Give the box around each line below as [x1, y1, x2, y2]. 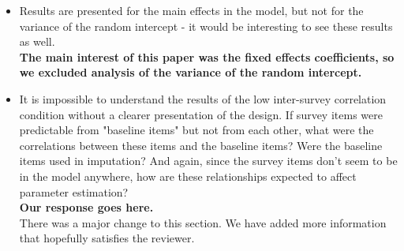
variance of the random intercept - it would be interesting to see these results [19, 17, 393, 34]
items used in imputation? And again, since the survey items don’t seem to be [19, 152, 398, 169]
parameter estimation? [19, 183, 129, 200]
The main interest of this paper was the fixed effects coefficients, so [19, 48, 395, 65]
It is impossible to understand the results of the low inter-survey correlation [19, 90, 387, 107]
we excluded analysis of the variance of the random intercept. [19, 64, 362, 81]
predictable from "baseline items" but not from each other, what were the [19, 122, 374, 138]
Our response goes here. [19, 199, 154, 215]
